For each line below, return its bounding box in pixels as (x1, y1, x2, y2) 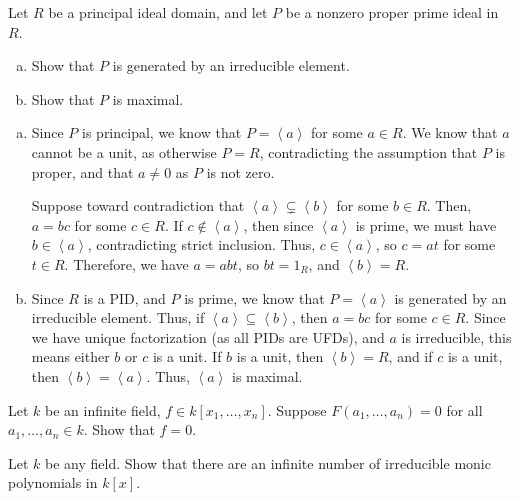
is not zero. (206, 161, 275, 182)
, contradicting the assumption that (259, 141, 478, 162)
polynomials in (8, 472, 98, 493)
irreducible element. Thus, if (31, 307, 205, 328)
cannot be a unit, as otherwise (31, 141, 217, 162)
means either (31, 346, 110, 367)
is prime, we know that (184, 287, 325, 308)
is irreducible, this (401, 326, 512, 347)
